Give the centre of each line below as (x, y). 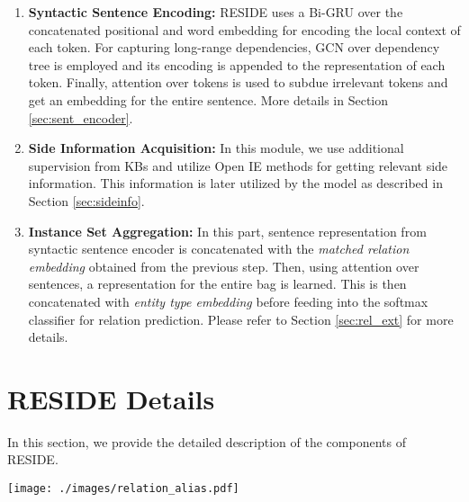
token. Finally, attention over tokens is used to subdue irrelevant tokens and (238, 82)
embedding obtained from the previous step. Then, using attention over (224, 266)
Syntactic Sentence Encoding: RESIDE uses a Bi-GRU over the (216, 12)
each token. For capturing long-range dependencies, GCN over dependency (234, 47)
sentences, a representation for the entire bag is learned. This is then (217, 284)
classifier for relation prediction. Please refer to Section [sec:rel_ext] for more (241, 319)
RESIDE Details (111, 398)
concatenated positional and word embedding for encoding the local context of (244, 29)
